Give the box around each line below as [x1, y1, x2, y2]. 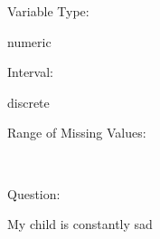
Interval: [7, 62, 53, 81]
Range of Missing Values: [7, 123, 146, 142]
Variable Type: [7, 2, 89, 20]
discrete [7, 92, 50, 111]
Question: [7, 184, 61, 203]
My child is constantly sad [7, 215, 153, 234]
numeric [7, 32, 52, 51]
